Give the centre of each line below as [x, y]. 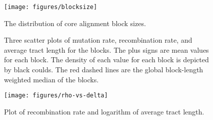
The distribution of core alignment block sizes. [75, 23]
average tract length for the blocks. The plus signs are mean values [106, 49]
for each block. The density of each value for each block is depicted [106, 59]
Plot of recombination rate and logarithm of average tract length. [104, 111]
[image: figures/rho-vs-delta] [56, 96]
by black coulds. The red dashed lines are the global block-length [104, 70]
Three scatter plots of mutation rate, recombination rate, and [98, 40]
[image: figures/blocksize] [51, 7]
